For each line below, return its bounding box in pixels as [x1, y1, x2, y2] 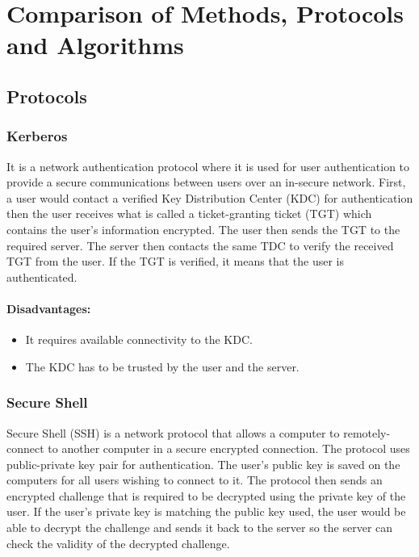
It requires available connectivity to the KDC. [25, 331, 253, 348]
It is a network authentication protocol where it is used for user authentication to [6, 157, 410, 174]
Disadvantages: [6, 299, 91, 316]
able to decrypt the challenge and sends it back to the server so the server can [6, 519, 393, 536]
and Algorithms [6, 28, 184, 61]
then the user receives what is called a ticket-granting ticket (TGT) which [6, 205, 372, 222]
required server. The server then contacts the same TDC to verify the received [6, 237, 394, 253]
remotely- [343, 424, 391, 441]
